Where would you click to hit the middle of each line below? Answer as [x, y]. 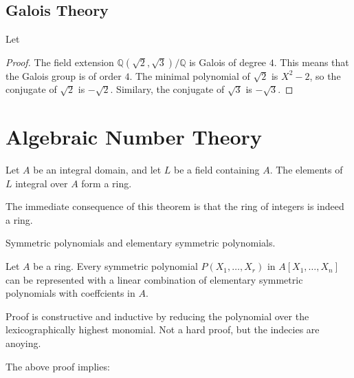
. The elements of [306, 170]
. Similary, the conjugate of [167, 89]
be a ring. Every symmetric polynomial [115, 266]
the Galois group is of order [64, 75]
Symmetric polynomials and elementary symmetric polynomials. [141, 243]
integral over [42, 183]
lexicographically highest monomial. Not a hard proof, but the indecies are [163, 329]
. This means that [311, 62]
